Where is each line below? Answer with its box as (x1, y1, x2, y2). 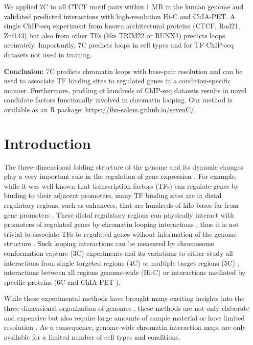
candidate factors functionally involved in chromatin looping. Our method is (4, 95, 232, 105)
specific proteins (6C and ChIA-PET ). (4, 276, 121, 287)
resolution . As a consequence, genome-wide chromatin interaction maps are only (4, 322, 246, 332)
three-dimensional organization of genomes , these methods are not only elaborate (4, 302, 250, 313)
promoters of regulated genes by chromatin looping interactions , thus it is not (4, 219, 239, 229)
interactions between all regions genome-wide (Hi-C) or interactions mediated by (4, 267, 246, 277)
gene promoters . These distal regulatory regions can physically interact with (4, 209, 234, 220)
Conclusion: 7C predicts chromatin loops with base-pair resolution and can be (4, 66, 243, 76)
